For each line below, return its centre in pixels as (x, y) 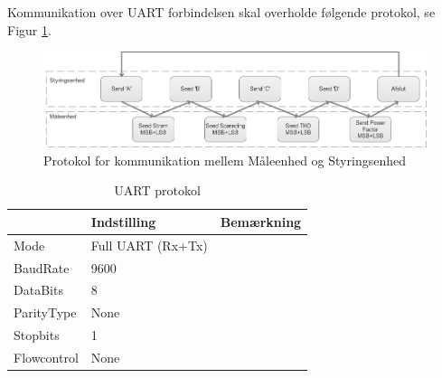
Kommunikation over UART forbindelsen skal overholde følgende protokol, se (221, 12)
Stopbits (37, 335)
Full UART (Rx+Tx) (149, 245)
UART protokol (157, 190)
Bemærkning (261, 221)
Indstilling (123, 221)
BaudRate (42, 267)
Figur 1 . (29, 29)
